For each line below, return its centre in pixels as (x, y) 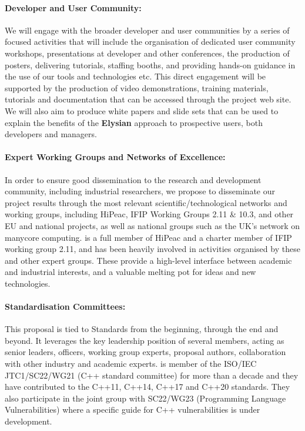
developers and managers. (51, 134)
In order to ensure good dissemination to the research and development (133, 179)
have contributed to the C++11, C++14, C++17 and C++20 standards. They (148, 387)
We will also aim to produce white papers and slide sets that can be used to (142, 110)
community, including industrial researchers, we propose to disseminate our (140, 191)
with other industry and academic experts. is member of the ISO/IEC (131, 364)
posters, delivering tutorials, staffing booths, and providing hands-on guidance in (150, 64)
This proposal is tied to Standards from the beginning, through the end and (142, 329)
